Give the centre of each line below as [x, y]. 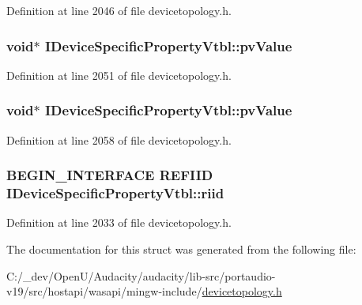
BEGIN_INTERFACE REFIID [110, 175]
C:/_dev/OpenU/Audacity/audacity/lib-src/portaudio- [141, 275]
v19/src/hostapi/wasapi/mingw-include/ [104, 291]
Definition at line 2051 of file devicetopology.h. [119, 75]
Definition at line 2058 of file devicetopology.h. [119, 139]
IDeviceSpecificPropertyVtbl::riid [115, 193]
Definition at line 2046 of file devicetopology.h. [119, 10]
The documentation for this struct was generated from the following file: [181, 249]
